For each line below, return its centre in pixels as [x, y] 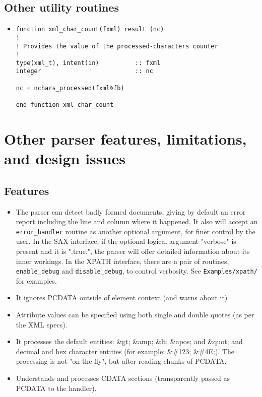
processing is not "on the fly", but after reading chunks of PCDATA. [121, 361]
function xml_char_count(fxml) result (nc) [90, 29]
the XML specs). [42, 324]
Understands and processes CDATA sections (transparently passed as [123, 378]
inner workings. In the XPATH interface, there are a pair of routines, [122, 261]
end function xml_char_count [65, 105]
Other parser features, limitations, [125, 138]
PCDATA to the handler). [56, 388]
